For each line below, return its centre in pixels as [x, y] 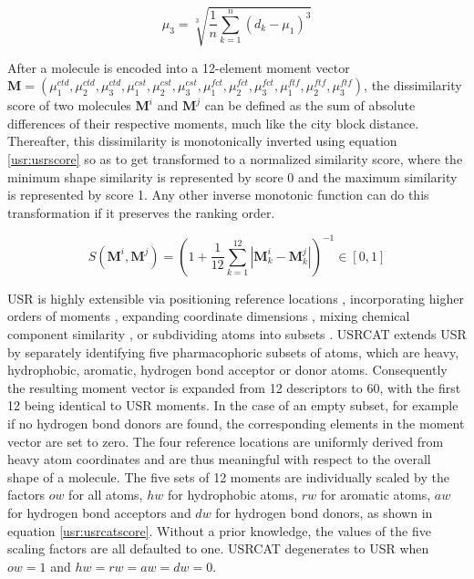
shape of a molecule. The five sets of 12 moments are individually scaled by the [228, 476]
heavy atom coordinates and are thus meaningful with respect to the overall [219, 459]
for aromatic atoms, [376, 495]
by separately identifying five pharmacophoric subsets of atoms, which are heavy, [233, 352]
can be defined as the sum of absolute [310, 105]
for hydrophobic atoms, [232, 495]
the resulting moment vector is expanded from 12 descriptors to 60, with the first [234, 387]
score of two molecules [69, 105]
